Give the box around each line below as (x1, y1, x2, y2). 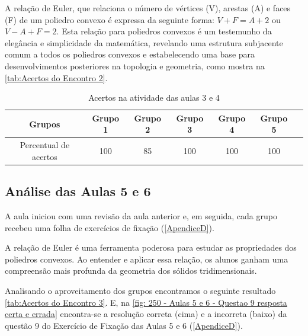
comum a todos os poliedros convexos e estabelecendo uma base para (5, 48, 255, 60)
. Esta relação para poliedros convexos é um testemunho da (56, 25, 272, 37)
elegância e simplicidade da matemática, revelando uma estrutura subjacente (5, 36, 283, 49)
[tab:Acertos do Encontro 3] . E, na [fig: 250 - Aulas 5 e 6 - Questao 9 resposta (5, 296, 287, 308)
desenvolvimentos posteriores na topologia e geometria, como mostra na (5, 59, 265, 72)
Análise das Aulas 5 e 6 (5, 182, 151, 200)
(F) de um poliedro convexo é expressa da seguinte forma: (5, 13, 215, 25)
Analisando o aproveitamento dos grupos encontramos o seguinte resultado (5, 284, 276, 297)
